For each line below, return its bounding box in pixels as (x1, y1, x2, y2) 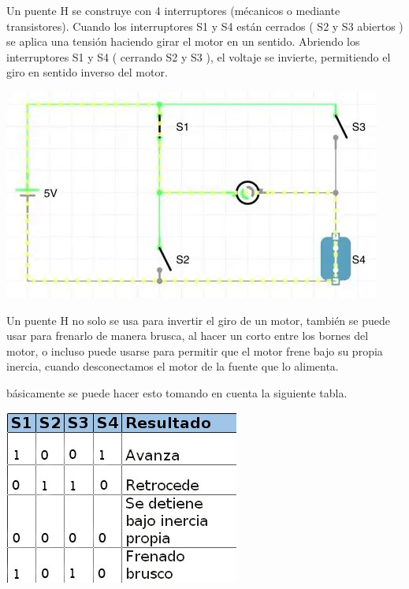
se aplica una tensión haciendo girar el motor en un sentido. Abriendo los (6, 33, 360, 50)
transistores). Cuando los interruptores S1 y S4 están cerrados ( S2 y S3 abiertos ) (6, 17, 403, 34)
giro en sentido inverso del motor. (6, 64, 168, 80)
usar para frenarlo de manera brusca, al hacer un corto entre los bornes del (6, 327, 369, 344)
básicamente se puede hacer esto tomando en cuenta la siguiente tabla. (6, 384, 348, 401)
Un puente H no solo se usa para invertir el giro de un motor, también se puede (6, 311, 390, 328)
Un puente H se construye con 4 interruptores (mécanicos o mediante (6, 2, 340, 18)
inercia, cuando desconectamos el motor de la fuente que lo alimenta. (6, 358, 339, 375)
